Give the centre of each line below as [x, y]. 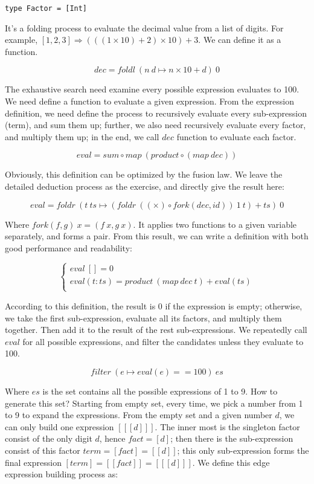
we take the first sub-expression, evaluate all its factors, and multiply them [143, 318]
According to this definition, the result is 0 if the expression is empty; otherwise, [154, 305]
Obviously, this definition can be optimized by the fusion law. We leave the [144, 174]
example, [21, 40]
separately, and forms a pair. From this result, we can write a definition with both [157, 236]
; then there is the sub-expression [232, 438]
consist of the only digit [49, 438]
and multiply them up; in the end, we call [82, 136]
